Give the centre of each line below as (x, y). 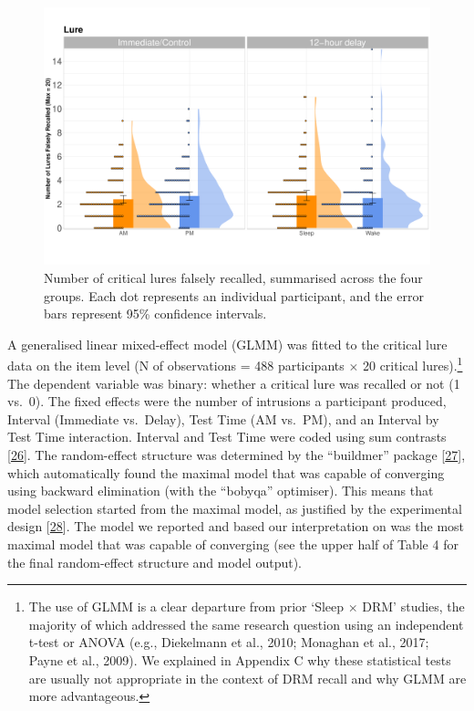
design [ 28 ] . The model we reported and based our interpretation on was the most (236, 526)
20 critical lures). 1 (412, 364)
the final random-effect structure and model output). (155, 562)
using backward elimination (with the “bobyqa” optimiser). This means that (221, 491)
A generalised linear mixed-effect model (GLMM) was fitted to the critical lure (227, 344)
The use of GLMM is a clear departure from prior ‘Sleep (186, 606)
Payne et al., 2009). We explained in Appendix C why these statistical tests (240, 659)
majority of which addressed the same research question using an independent (246, 624)
